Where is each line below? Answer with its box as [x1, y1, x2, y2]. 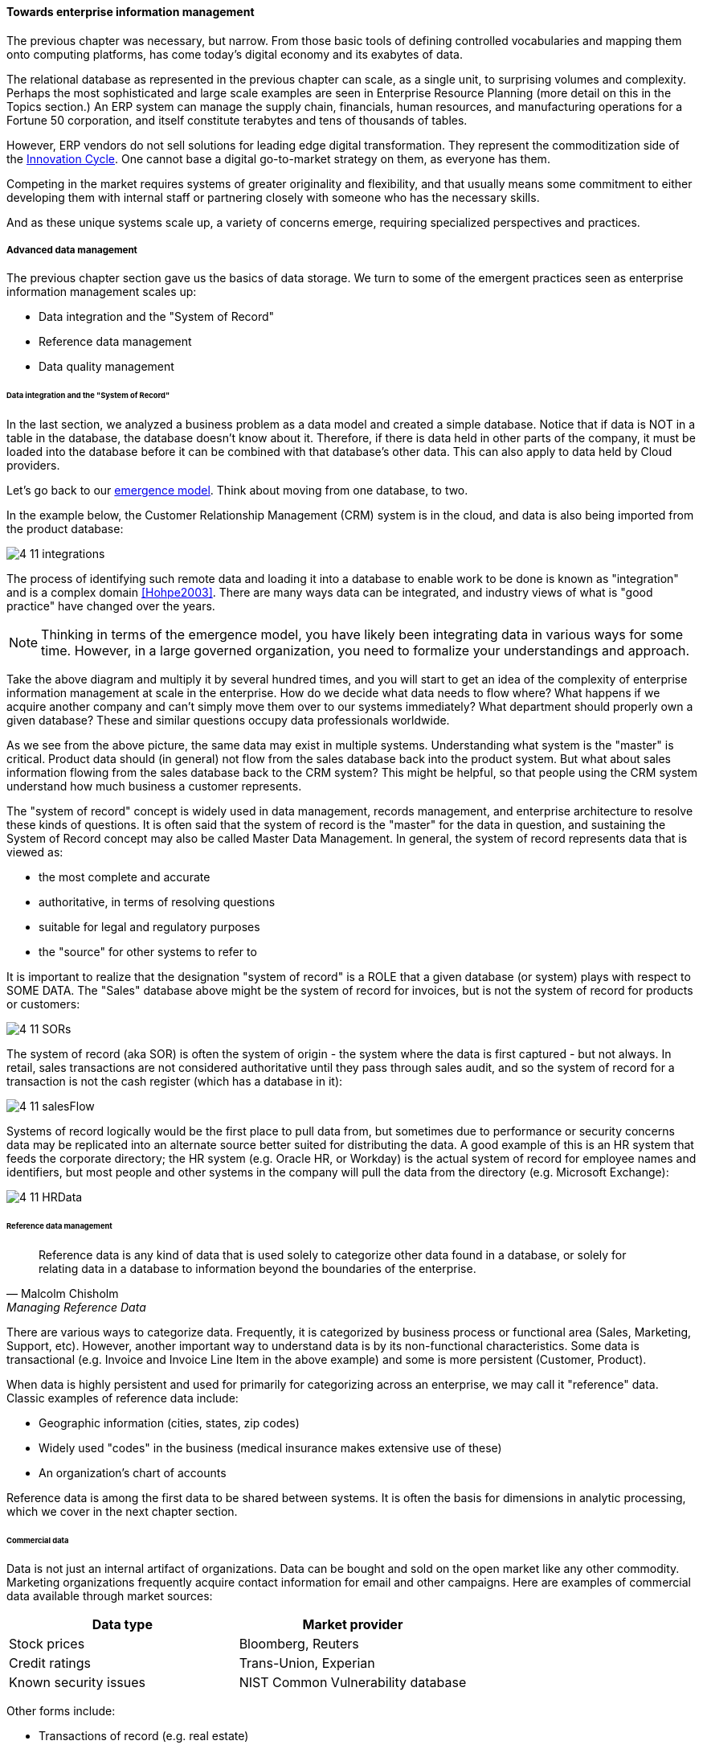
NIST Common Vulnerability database [239, 1674, 467, 1691]
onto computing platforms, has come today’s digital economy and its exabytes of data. [6, 47, 463, 61]
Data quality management [39, 359, 174, 374]
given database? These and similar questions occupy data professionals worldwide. [6, 713, 450, 728]
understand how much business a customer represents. [6, 779, 302, 794]
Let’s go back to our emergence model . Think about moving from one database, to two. [6, 483, 468, 498]
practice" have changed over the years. [6, 599, 215, 614]
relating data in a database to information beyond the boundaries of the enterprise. [39, 1261, 476, 1275]
